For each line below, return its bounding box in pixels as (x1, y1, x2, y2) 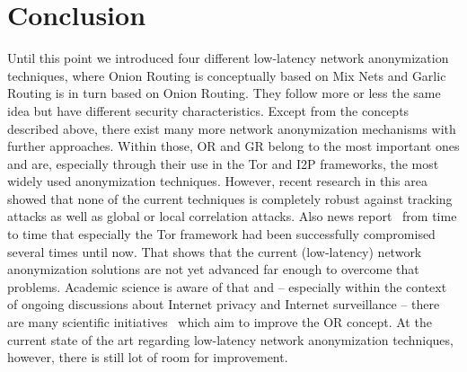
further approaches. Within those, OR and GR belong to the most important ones (7, 137, 460, 155)
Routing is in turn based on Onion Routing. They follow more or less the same (7, 84, 441, 102)
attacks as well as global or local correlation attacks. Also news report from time (7, 207, 457, 226)
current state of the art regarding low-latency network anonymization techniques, (7, 330, 454, 349)
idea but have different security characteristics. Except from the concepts (7, 101, 410, 120)
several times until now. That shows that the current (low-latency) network (7, 242, 422, 261)
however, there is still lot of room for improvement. (7, 348, 288, 367)
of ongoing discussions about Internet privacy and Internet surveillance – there (7, 295, 440, 314)
